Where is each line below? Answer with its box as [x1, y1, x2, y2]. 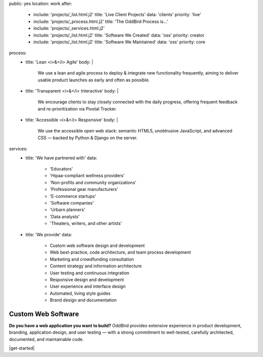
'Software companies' [50, 200, 94, 206]
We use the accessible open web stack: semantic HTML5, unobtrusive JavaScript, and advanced [38, 128, 232, 134]
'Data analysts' [50, 213, 80, 219]
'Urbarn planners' [50, 207, 85, 213]
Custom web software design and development [50, 243, 145, 248]
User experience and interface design [50, 283, 126, 289]
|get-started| [9, 345, 35, 351]
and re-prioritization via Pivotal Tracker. [38, 106, 117, 112]
